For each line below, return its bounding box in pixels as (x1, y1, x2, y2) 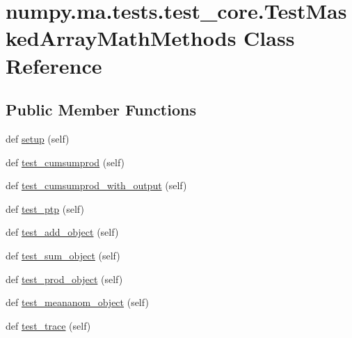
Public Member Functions (6, 99, 196, 120)
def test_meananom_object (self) (6, 295, 149, 309)
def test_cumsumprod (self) (6, 154, 125, 169)
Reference (6, 51, 102, 79)
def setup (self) (6, 131, 70, 145)
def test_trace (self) (6, 318, 91, 332)
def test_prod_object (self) (6, 271, 123, 286)
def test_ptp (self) (6, 201, 84, 216)
